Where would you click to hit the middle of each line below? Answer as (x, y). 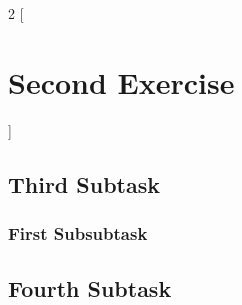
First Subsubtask (78, 233)
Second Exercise (121, 81)
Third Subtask (84, 183)
